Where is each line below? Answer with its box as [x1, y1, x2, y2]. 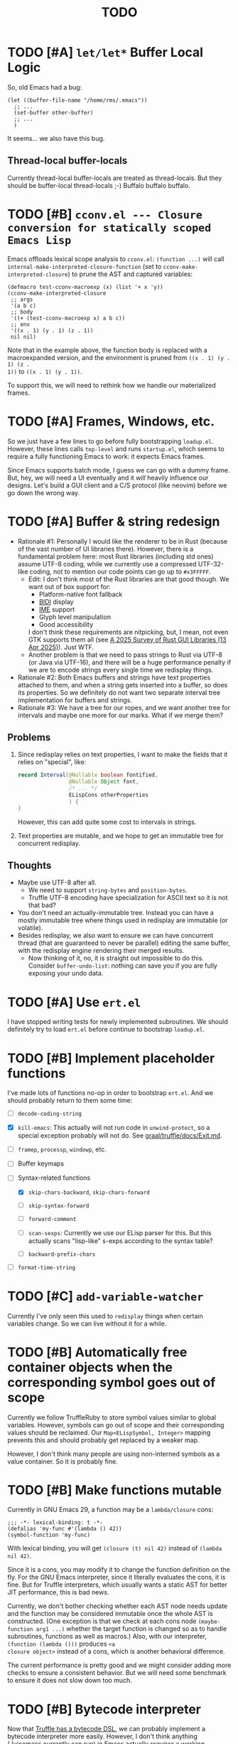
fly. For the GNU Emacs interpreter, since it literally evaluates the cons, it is [7, 1573, 226, 1582]
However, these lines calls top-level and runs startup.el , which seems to [7, 444, 225, 453]
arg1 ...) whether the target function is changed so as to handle [36, 1624, 227, 1633]
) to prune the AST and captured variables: [67, 270, 193, 278]
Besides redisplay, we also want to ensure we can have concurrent [17, 931, 214, 940]
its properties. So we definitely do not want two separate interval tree [17, 688, 221, 697]
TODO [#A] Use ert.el [7, 994, 141, 1010]
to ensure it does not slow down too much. [7, 1676, 133, 1685]
